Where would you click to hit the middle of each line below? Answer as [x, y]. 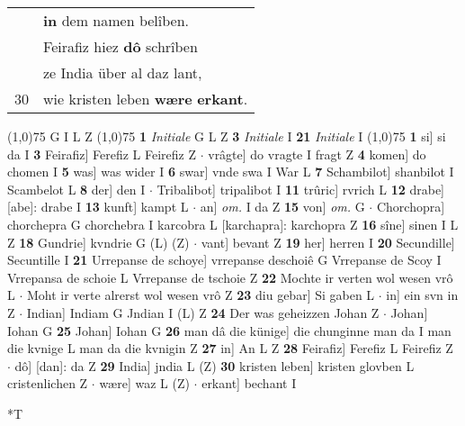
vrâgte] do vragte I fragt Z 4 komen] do [317, 154]
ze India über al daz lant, [123, 73]
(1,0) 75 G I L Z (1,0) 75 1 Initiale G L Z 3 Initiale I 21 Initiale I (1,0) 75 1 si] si [227, 136]
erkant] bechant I [249, 383]
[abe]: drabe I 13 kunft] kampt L [98, 207]
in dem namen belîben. [116, 20]
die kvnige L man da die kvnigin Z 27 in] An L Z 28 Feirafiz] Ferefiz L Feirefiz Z [230, 348]
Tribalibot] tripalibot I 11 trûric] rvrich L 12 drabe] [300, 189]
